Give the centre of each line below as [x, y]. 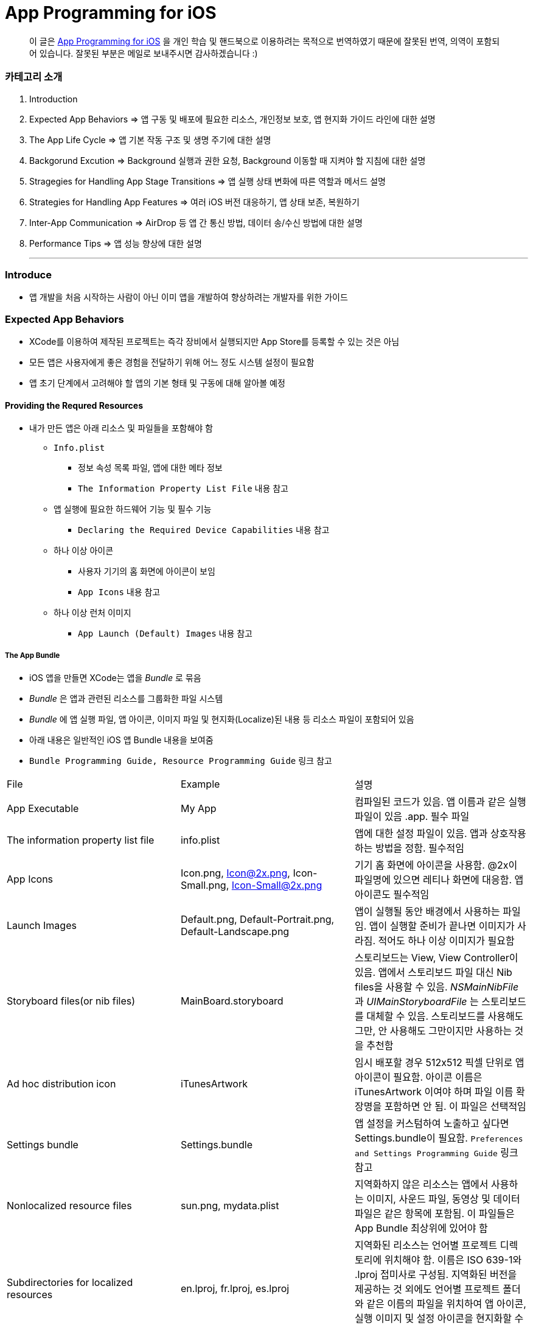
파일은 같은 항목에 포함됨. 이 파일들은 [434, 1213]
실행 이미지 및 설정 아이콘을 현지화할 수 [439, 1318]
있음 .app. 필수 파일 [427, 816]
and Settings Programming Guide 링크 [436, 1153]
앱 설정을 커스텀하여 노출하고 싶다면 [432, 1123]
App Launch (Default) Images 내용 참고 [165, 634]
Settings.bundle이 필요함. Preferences [439, 1138]
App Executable [43, 808]
